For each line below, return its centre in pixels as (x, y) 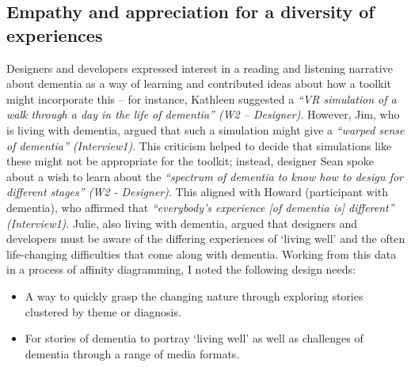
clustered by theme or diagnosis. (103, 311)
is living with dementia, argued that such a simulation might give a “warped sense (205, 129)
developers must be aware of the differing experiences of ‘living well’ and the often (206, 238)
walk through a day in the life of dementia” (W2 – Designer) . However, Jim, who (203, 114)
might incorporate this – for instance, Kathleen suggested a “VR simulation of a (202, 98)
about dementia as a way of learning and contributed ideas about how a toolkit (199, 83)
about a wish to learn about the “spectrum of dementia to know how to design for (205, 176)
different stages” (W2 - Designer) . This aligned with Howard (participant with (198, 192)
